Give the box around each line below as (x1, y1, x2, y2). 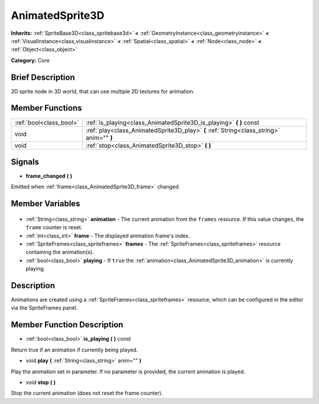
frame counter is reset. (25, 224, 83, 231)
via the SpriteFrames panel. (11, 304, 78, 311)
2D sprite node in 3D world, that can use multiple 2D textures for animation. (11, 87, 195, 95)
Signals (11, 157, 40, 167)
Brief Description (11, 72, 75, 82)
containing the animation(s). (25, 249, 94, 256)
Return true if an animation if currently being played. (11, 346, 138, 353)
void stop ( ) (25, 379, 56, 386)
